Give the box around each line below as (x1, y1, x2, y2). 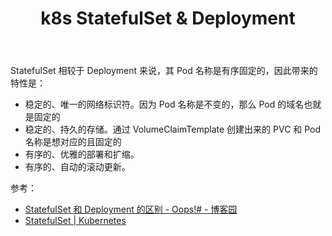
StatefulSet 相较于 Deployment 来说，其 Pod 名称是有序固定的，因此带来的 (10, 65, 318, 77)
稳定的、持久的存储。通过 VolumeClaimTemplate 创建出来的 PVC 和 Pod (24, 123, 322, 136)
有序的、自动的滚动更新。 (24, 161, 131, 173)
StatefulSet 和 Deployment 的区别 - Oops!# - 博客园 (24, 203, 238, 216)
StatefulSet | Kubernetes (24, 215, 127, 227)
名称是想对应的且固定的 (24, 136, 122, 148)
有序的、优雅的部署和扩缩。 (24, 148, 140, 161)
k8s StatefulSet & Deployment (40, 7, 296, 30)
